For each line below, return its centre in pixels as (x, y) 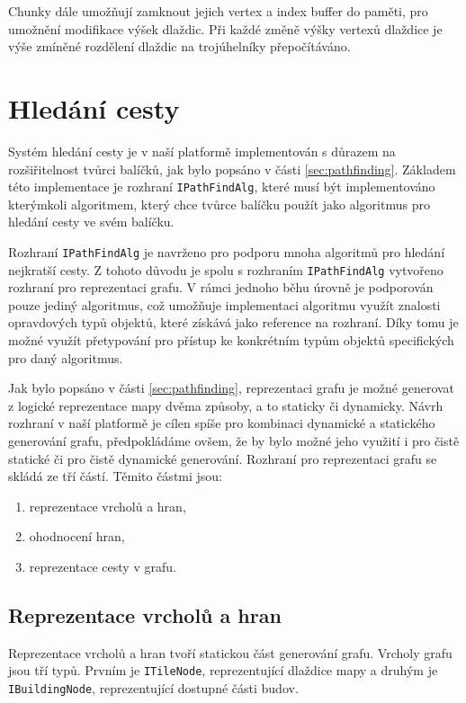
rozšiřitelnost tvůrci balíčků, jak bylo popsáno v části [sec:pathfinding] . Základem (232, 169)
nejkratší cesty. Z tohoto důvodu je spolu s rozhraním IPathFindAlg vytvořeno (226, 269)
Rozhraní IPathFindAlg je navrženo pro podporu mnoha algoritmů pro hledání (227, 251)
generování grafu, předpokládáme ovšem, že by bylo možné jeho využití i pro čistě (234, 440)
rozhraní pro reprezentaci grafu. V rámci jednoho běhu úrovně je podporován (221, 287)
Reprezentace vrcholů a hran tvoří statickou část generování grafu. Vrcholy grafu (230, 652)
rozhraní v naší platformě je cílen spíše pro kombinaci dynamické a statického (222, 423)
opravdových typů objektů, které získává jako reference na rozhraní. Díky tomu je (233, 322)
